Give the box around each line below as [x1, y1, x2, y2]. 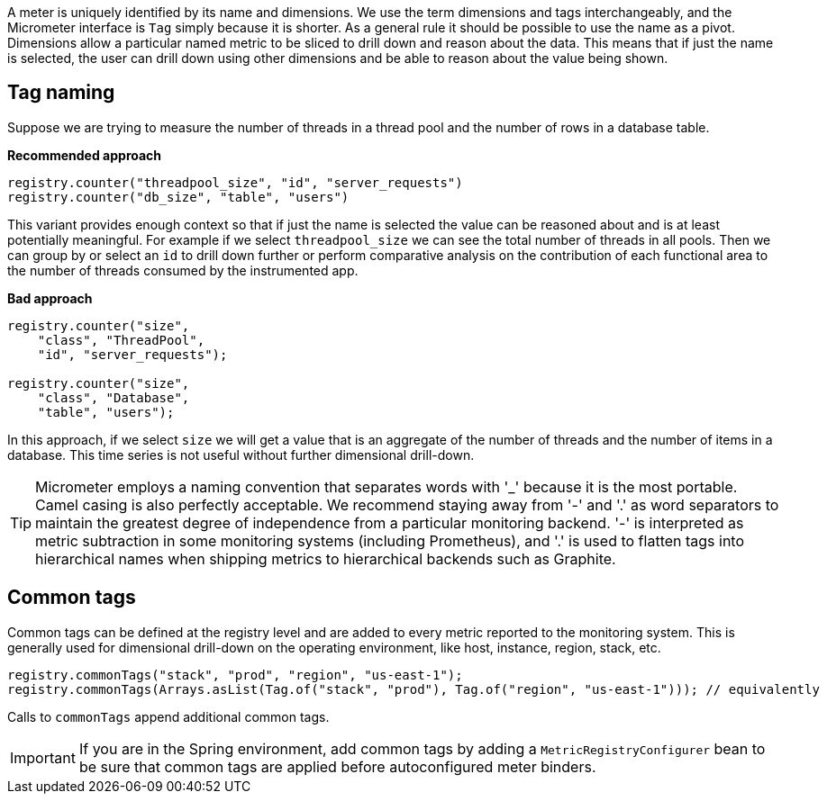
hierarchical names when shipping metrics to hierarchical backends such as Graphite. [35, 549, 616, 568]
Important [10, 748, 76, 767]
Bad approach [7, 290, 93, 306]
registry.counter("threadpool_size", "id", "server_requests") [7, 175, 463, 190]
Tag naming [7, 81, 115, 104]
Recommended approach [7, 147, 162, 163]
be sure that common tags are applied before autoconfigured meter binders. [78, 757, 596, 776]
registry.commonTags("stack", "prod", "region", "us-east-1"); [7, 667, 463, 682]
